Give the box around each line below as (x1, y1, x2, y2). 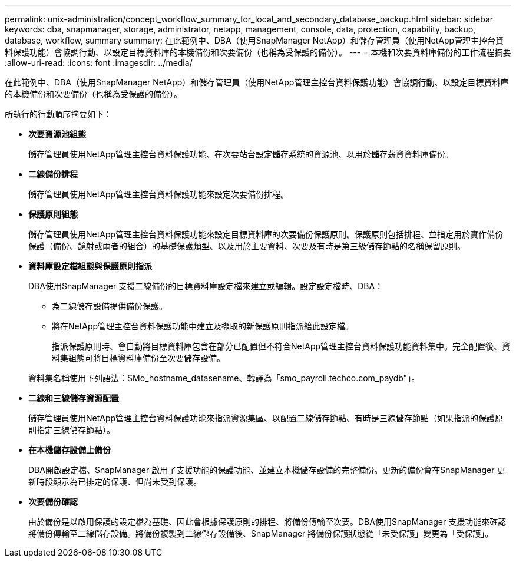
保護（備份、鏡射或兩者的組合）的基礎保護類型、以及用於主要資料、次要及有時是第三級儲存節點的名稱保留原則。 (28, 241, 465, 251)
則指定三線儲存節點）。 (28, 425, 115, 435)
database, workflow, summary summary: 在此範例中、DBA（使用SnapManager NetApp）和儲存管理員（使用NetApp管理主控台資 (5, 35, 504, 45)
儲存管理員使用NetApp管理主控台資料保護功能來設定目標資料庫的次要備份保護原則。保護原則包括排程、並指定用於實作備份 (28, 229, 504, 239)
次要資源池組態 (28, 129, 86, 139)
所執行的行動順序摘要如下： (5, 109, 112, 119)
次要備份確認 (28, 497, 78, 507)
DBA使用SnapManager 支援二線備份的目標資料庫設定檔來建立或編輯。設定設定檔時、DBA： (28, 281, 383, 291)
